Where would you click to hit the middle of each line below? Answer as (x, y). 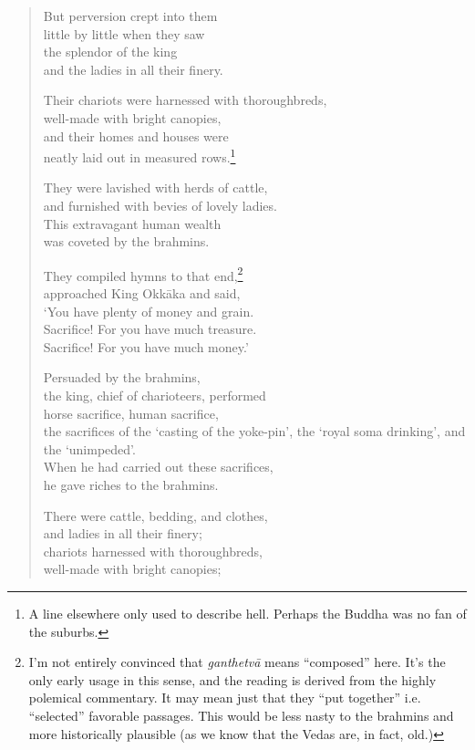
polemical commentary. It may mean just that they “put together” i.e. (225, 698)
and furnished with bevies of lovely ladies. (160, 205)
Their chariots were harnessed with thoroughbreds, (185, 100)
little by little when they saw (124, 33)
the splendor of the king (110, 52)
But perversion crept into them (130, 16)
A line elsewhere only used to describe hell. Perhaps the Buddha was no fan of (248, 613)
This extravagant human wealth (132, 223)
